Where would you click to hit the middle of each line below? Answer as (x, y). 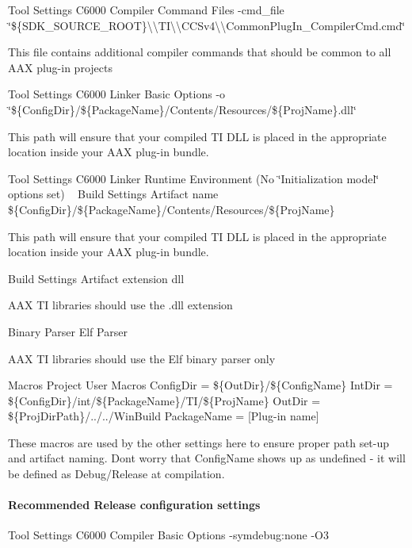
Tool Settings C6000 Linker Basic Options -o (117, 94)
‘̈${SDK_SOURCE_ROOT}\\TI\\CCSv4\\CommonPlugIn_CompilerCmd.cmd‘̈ (207, 25)
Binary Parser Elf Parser (68, 331)
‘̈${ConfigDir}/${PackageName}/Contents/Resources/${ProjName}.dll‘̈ (182, 109)
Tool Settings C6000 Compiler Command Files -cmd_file (146, 10)
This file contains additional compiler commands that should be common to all (200, 52)
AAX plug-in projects (60, 67)
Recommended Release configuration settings (134, 505)
